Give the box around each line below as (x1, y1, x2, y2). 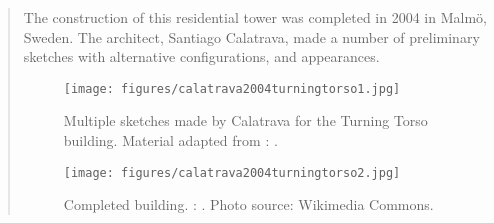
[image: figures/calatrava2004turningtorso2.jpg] (63, 165, 401, 180)
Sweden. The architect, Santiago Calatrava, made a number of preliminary (23, 26, 480, 47)
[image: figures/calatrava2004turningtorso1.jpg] (63, 81, 401, 96)
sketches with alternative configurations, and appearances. (23, 46, 380, 67)
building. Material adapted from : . (63, 130, 278, 151)
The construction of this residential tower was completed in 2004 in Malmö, (23, 7, 487, 27)
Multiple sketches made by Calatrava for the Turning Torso (63, 110, 428, 131)
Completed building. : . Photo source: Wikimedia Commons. (63, 194, 434, 215)
